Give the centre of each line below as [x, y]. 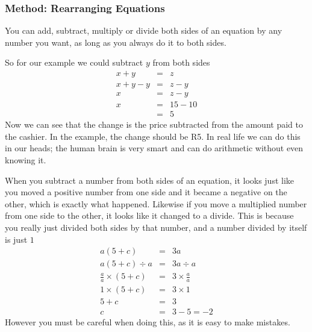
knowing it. [26, 159]
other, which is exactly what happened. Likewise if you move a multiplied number [156, 203]
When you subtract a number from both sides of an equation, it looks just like [150, 180]
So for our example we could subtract [74, 62]
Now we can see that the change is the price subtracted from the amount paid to [154, 124]
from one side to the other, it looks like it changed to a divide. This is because [149, 215]
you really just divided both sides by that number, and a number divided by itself [156, 227]
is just [16, 239]
